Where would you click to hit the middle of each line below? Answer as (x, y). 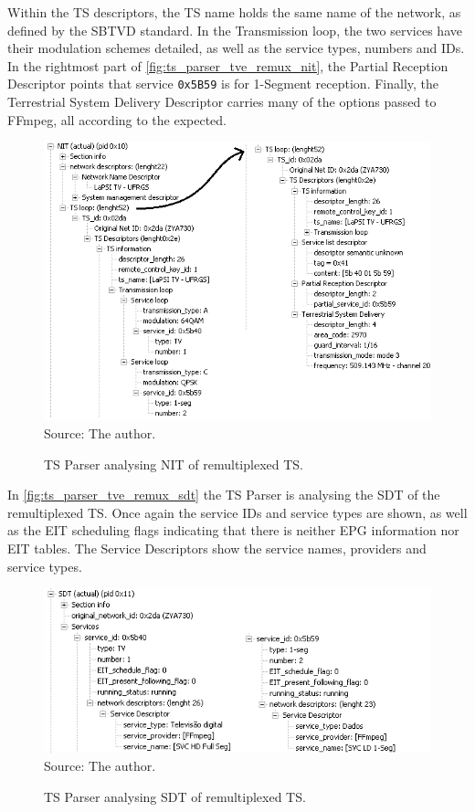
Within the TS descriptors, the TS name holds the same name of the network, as (234, 12)
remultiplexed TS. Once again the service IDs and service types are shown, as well (237, 512)
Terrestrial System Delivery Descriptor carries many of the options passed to (222, 102)
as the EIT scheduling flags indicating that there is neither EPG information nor (233, 530)
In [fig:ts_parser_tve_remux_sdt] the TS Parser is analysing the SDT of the (224, 495)
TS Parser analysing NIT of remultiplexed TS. (174, 464)
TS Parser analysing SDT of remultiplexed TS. (175, 796)
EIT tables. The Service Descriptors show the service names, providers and (217, 548)
